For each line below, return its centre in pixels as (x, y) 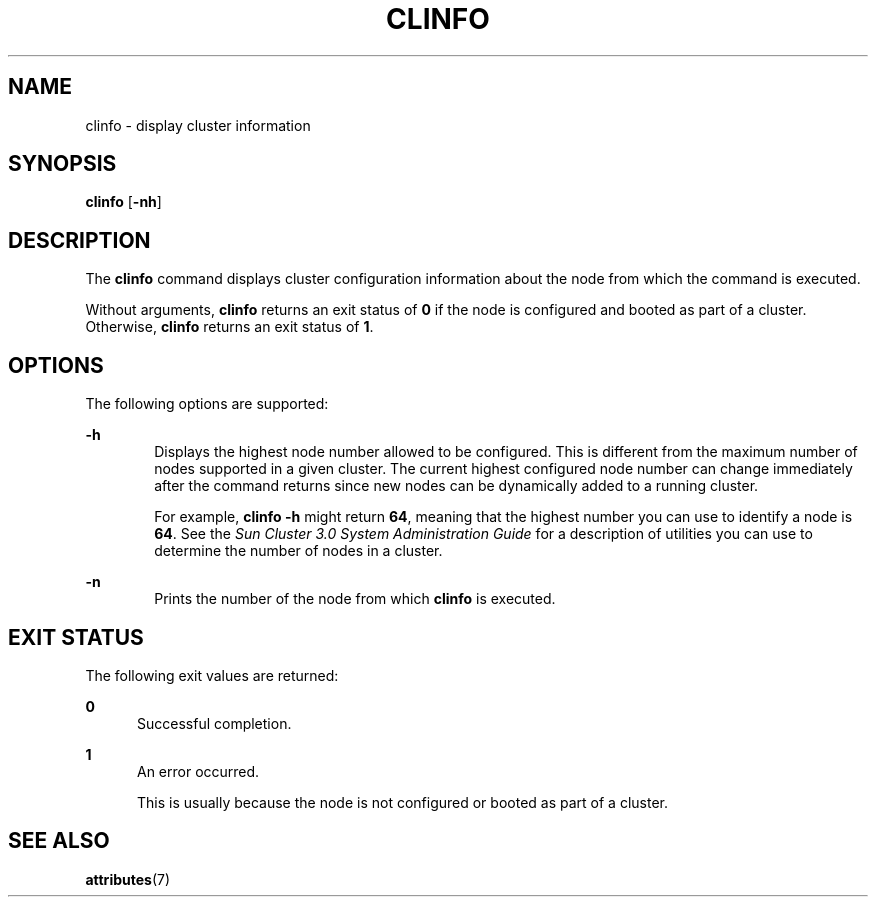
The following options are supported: (207, 404)
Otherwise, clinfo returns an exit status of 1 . (229, 327)
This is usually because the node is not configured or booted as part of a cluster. (402, 802)
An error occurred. (198, 771)
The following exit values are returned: (212, 675)
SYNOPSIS (62, 164)
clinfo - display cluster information (198, 125)
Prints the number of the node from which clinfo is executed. (355, 599)
